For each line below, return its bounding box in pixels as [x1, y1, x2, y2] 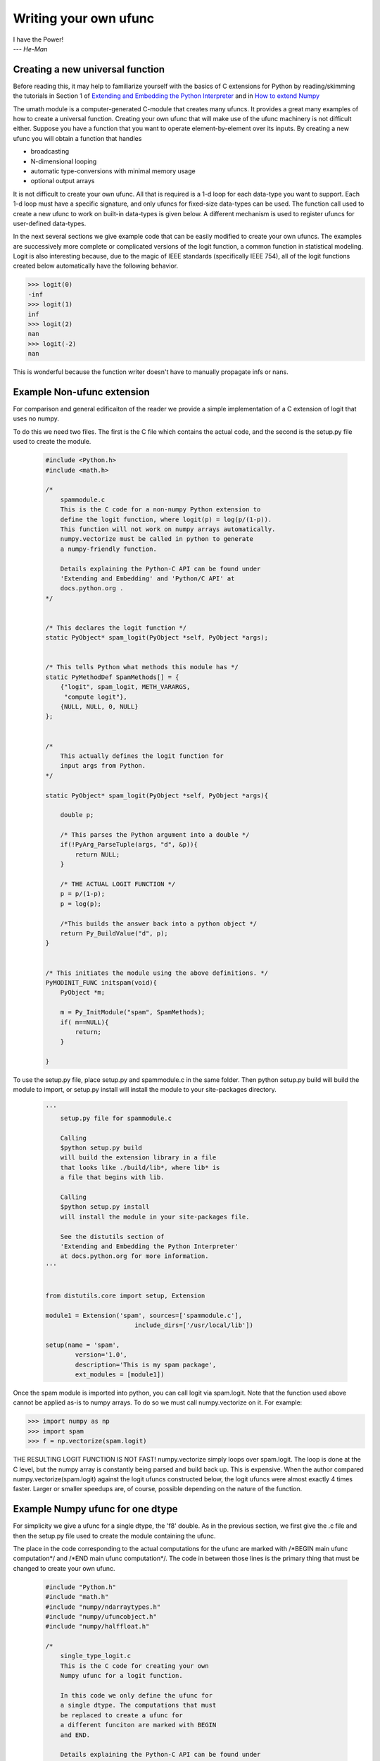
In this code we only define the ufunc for [60, 1691, 213, 1700]
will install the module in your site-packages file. [60, 1212, 250, 1221]
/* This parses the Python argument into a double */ [60, 831, 250, 839]
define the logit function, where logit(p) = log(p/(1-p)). [60, 515, 272, 523]
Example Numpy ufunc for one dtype [13, 1503, 179, 1515]
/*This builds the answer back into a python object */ [60, 919, 258, 928]
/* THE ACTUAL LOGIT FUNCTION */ [60, 880, 176, 888]
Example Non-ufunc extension [13, 386, 151, 398]
